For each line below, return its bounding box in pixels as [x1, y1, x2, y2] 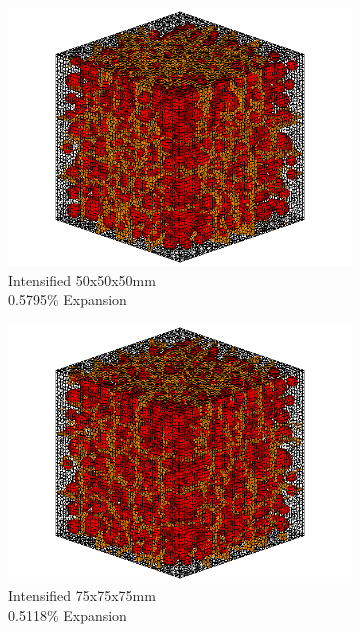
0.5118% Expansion [8, 604, 127, 625]
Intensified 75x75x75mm [8, 585, 156, 606]
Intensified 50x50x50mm [8, 269, 156, 290]
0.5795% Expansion [8, 289, 127, 310]
